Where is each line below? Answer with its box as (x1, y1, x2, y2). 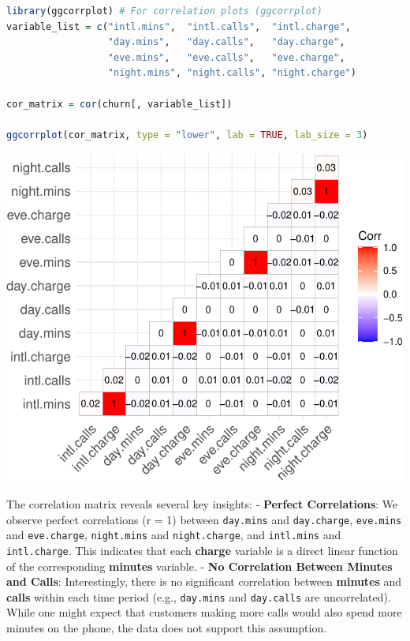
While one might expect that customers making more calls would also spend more (6, 604, 402, 620)
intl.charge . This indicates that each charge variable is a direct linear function (6, 542, 398, 558)
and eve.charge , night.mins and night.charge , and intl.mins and (6, 527, 341, 543)
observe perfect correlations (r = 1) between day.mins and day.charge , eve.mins (6, 511, 402, 527)
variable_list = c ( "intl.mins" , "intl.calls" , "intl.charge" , (6, 21, 351, 32)
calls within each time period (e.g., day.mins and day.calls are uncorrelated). (6, 588, 391, 605)
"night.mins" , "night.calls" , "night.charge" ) (107, 67, 356, 79)
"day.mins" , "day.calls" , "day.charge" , (107, 36, 345, 48)
